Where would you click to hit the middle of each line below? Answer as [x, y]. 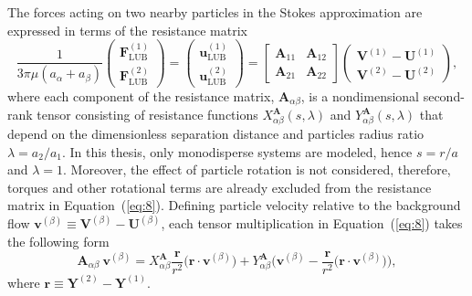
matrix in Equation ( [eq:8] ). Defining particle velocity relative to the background [234, 205]
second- [444, 95]
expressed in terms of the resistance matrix [128, 30]
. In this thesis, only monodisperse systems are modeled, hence [237, 151]
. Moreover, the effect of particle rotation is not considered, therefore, [257, 169]
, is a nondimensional [360, 95]
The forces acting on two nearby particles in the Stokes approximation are [215, 12]
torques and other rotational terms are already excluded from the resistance [220, 187]
